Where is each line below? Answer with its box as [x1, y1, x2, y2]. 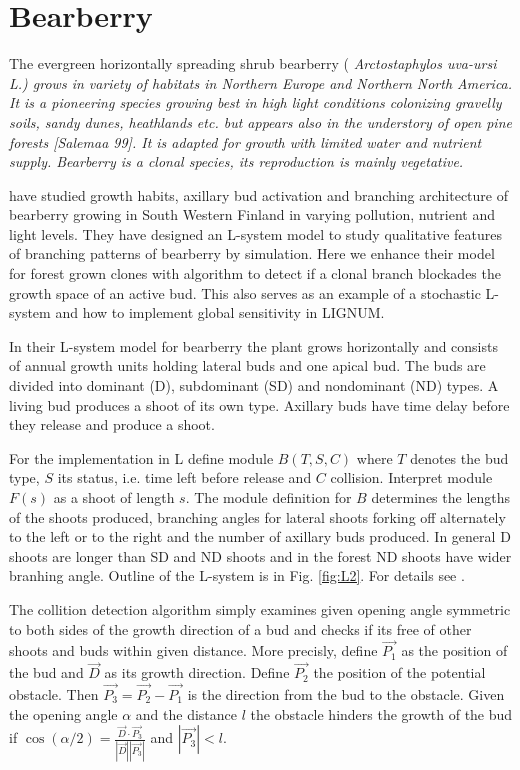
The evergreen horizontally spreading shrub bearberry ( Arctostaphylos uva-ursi [9, 53, 497, 74]
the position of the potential [313, 662, 486, 683]
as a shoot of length [53, 487, 175, 507]
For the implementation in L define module [9, 447, 274, 468]
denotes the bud [410, 447, 509, 468]
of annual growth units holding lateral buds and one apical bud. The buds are [9, 355, 486, 376]
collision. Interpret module [330, 467, 493, 488]
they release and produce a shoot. [9, 414, 215, 435]
